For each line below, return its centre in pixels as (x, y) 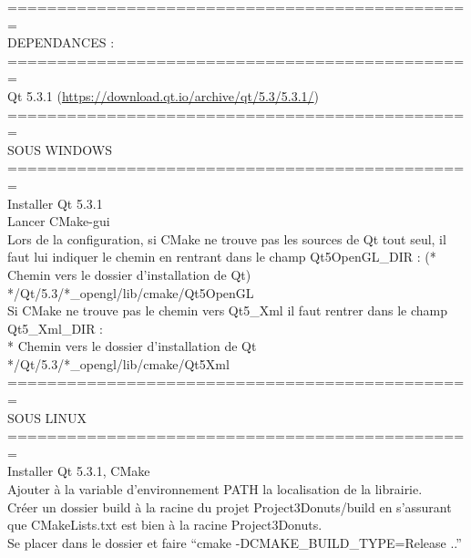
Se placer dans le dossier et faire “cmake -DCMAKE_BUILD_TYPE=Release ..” (235, 542)
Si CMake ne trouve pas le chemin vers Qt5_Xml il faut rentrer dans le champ (227, 310)
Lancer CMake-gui (59, 221)
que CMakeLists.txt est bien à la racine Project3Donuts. (165, 525)
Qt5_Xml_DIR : (55, 328)
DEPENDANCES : (61, 42)
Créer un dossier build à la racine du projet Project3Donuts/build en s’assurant (230, 506)
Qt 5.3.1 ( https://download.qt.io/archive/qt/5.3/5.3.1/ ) (164, 95)
